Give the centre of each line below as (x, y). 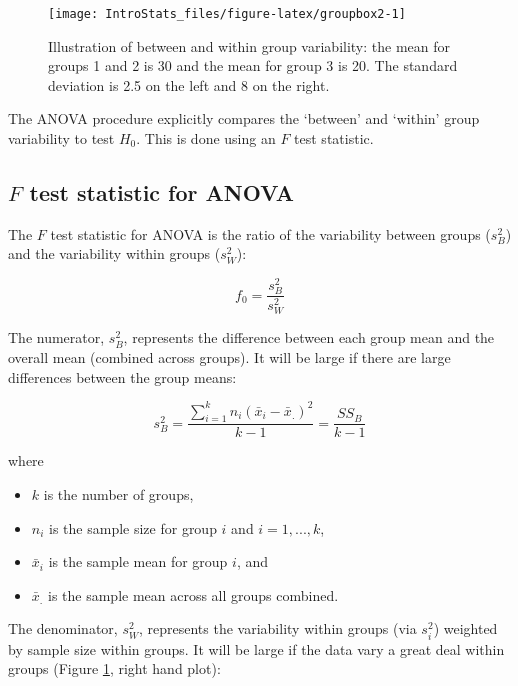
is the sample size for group (133, 527)
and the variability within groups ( (114, 253)
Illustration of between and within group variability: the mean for (249, 45)
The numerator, (56, 337)
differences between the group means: (122, 376)
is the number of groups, (118, 494)
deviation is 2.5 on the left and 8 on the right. (189, 84)
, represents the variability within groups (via (278, 628)
